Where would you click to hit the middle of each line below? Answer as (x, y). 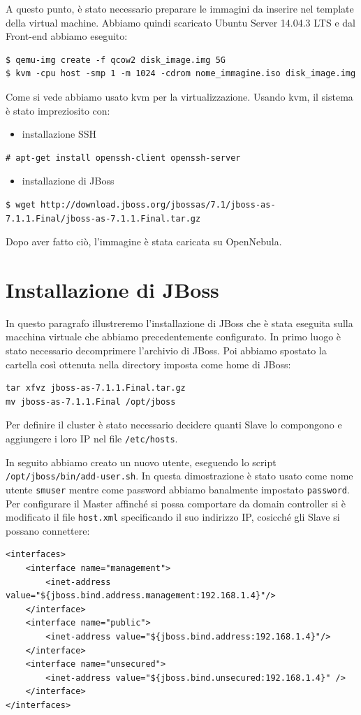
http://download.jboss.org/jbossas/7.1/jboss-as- (158, 204)
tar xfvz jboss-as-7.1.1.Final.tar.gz (96, 388)
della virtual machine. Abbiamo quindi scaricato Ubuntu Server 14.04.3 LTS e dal (180, 22)
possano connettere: (48, 530)
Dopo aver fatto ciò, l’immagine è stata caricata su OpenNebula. (144, 241)
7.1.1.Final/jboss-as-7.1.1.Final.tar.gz (103, 218)
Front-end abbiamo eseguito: (67, 36)
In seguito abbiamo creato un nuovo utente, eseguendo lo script (141, 462)
